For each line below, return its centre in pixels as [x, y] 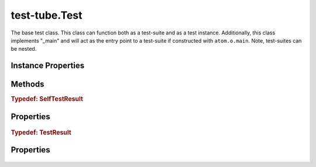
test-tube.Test [47, 15]
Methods [28, 84]
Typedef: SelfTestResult [47, 99]
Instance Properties [48, 66]
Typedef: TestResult [41, 133]
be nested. [24, 49]
